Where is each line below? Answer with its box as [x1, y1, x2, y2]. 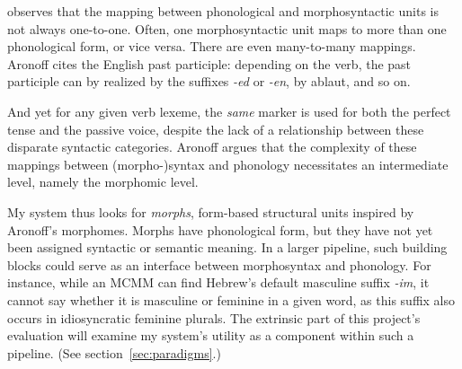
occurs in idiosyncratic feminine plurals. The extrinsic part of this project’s [7, 308, 421, 327]
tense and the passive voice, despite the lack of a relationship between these [7, 119, 424, 138]
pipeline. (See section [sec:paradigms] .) [7, 343, 221, 362]
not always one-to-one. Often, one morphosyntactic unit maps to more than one [7, 19, 447, 38]
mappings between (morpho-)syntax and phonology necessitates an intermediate [7, 154, 449, 173]
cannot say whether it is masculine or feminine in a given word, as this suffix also [7, 290, 456, 309]
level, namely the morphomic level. [7, 172, 199, 191]
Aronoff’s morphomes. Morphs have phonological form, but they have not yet [7, 220, 433, 239]
